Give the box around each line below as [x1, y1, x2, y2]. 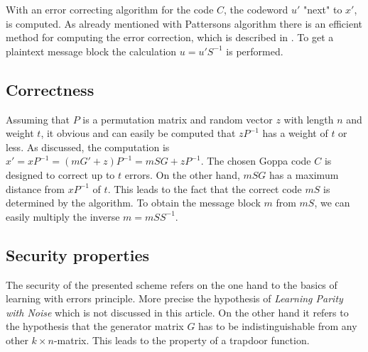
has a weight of [262, 126, 328, 141]
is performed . [226, 43, 283, 58]
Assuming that [6, 111, 70, 126]
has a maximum [269, 167, 339, 182]
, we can [314, 195, 350, 210]
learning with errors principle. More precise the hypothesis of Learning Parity [6, 291, 343, 306]
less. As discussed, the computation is [6, 139, 170, 154]
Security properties [6, 243, 150, 265]
